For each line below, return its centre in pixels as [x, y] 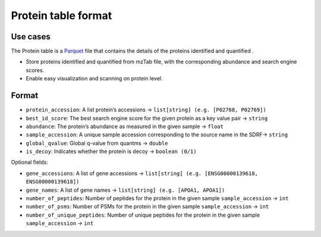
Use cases [31, 37]
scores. [35, 70]
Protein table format [62, 15]
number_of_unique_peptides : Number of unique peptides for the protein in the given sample [143, 215]
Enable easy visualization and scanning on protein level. [94, 79]
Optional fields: [30, 162]
